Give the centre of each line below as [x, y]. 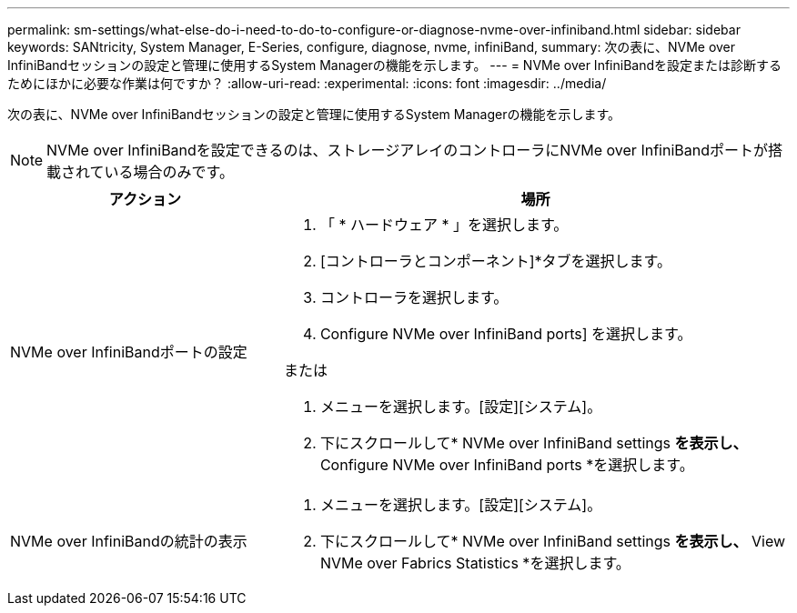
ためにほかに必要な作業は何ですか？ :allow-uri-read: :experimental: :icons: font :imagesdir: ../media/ [307, 83]
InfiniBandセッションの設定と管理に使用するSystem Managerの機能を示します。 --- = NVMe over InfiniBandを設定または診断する [394, 65]
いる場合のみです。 [169, 172]
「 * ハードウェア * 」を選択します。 [444, 225]
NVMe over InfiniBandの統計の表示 [129, 541]
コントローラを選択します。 [414, 297]
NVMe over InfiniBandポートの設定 [129, 352]
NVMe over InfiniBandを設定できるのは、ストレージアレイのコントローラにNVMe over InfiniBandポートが [407, 150]
